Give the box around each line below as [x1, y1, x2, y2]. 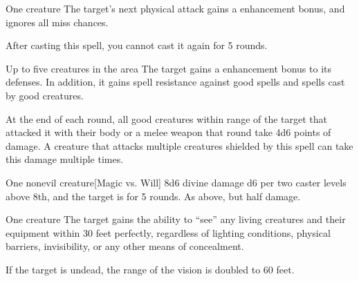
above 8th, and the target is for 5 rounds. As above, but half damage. [6, 188, 301, 203]
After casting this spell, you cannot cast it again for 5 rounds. [6, 38, 268, 52]
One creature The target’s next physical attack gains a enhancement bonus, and [6, 1, 345, 15]
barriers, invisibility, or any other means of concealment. [6, 239, 244, 253]
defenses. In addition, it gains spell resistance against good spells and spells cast [6, 75, 345, 89]
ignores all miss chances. [6, 14, 109, 29]
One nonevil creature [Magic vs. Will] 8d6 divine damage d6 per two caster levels [6, 175, 347, 189]
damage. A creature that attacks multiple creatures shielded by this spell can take [6, 138, 353, 153]
